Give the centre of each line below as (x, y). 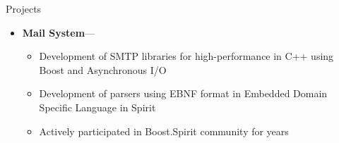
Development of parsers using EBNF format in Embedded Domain (183, 93)
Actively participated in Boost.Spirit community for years (164, 131)
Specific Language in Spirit (97, 107)
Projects (24, 8)
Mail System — (59, 32)
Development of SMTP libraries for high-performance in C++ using (186, 56)
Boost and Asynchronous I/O (103, 69)
